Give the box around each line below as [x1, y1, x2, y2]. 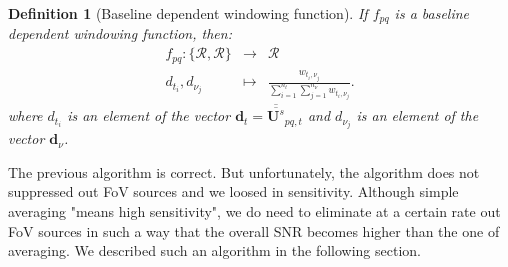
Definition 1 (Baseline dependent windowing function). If [8, 3, 368, 23]
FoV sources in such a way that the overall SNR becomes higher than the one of [8, 220, 500, 241]
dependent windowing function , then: [8, 23, 232, 44]
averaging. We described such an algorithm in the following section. [8, 240, 421, 261]
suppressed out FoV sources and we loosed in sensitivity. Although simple [8, 181, 459, 202]
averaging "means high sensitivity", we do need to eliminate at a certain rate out [8, 201, 501, 222]
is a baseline [394, 3, 470, 23]
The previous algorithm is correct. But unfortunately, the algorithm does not [8, 161, 480, 182]
